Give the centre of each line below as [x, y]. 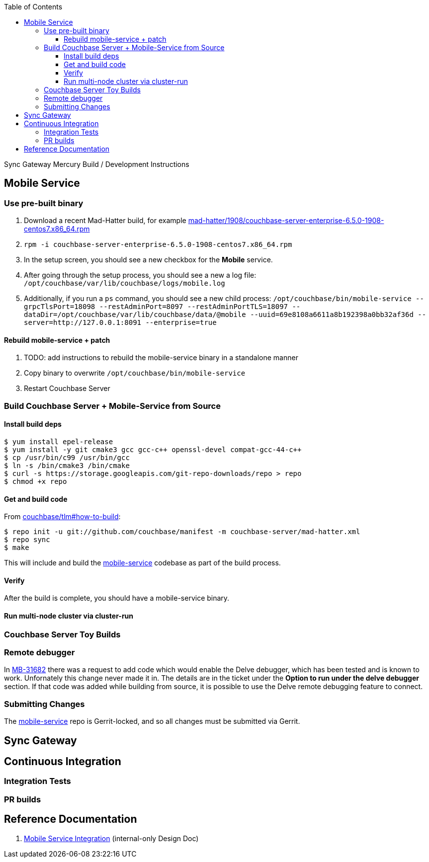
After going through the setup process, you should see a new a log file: [140, 275]
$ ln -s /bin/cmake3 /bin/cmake [67, 466]
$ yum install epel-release [59, 442]
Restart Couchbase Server [67, 389]
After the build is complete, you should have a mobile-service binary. [117, 598]
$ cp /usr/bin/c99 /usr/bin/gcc [67, 458]
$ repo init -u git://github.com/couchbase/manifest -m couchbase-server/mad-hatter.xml [182, 532]
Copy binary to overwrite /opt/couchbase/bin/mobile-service [135, 373]
